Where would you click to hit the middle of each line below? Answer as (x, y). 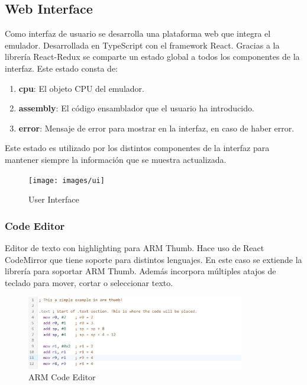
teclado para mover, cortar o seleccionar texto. (89, 282)
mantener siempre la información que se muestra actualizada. (116, 159)
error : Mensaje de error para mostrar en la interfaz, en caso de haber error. (156, 128)
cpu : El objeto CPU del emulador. (81, 88)
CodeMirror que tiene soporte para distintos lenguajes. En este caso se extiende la (153, 259)
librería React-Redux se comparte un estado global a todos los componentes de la (152, 57)
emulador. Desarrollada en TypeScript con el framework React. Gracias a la (142, 45)
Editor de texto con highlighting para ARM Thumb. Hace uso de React (135, 248)
